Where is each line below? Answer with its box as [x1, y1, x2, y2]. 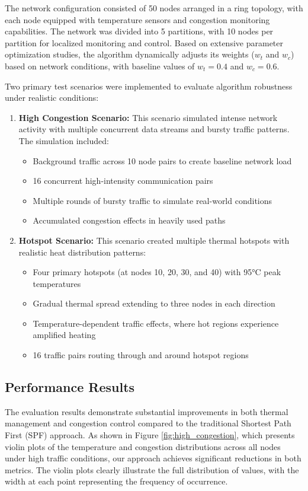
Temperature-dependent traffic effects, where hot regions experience [33, 317, 279, 329]
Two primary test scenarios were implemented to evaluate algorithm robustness [5, 79, 293, 92]
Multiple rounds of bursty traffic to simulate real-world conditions [33, 194, 272, 206]
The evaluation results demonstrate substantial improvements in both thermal [5, 405, 288, 417]
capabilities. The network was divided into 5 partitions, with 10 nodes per [5, 25, 274, 37]
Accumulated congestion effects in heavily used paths [33, 214, 226, 227]
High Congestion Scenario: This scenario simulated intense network [18, 111, 278, 123]
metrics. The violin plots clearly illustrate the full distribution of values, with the [5, 463, 299, 476]
